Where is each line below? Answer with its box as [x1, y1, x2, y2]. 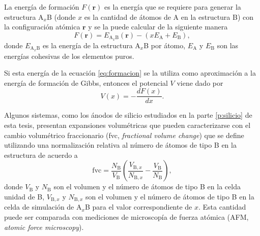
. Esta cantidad [198, 201, 246, 212]
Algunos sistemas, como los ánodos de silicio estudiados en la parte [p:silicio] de [4, 110, 252, 120]
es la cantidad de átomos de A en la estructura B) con [84, 11, 254, 22]
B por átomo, [143, 40, 186, 50]
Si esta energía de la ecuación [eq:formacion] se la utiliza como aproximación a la [4, 68, 256, 78]
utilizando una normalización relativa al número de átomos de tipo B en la [4, 140, 237, 150]
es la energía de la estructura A [42, 40, 140, 50]
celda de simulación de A [4, 201, 82, 212]
